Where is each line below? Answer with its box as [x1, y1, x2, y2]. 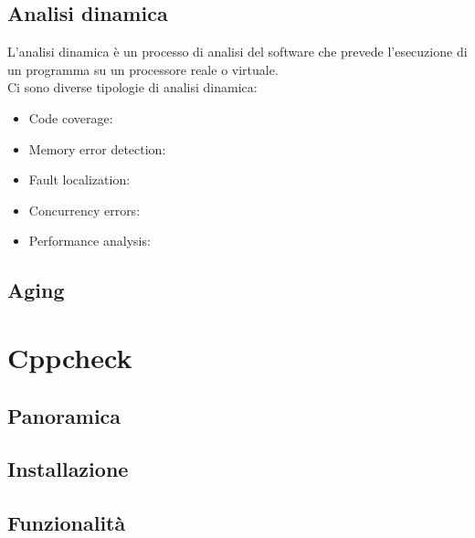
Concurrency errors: [28, 200, 141, 219]
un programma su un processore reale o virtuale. [7, 59, 279, 79]
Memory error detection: [28, 139, 166, 158]
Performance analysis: [28, 231, 151, 250]
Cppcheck [7, 338, 132, 375]
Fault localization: [28, 170, 131, 189]
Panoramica [7, 401, 121, 429]
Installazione [7, 455, 129, 483]
